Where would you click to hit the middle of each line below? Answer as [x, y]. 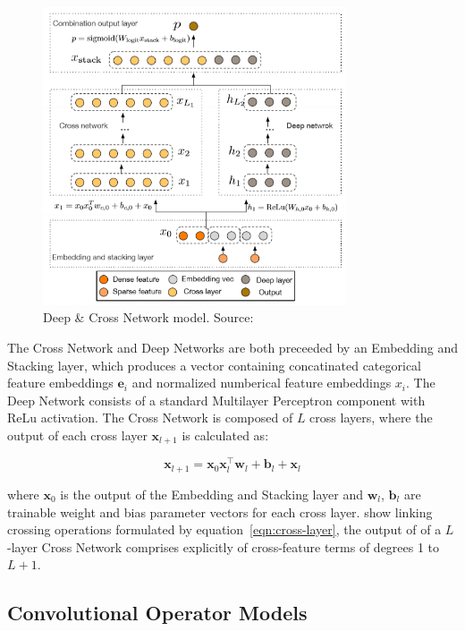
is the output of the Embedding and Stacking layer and [212, 494]
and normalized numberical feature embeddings [262, 383]
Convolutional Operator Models [157, 613]
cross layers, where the [371, 418]
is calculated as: [225, 435]
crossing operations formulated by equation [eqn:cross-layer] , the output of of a [224, 529]
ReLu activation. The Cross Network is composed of [150, 418]
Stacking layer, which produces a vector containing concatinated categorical [215, 365]
